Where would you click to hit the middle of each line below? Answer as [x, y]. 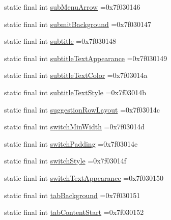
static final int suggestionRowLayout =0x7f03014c [82, 109]
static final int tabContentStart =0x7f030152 [74, 212]
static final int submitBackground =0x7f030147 [78, 24]
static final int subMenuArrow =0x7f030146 [72, 7]
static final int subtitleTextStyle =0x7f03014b [75, 92]
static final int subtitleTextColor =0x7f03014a [76, 75]
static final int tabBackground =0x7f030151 [72, 195]
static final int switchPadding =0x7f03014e [71, 143]
